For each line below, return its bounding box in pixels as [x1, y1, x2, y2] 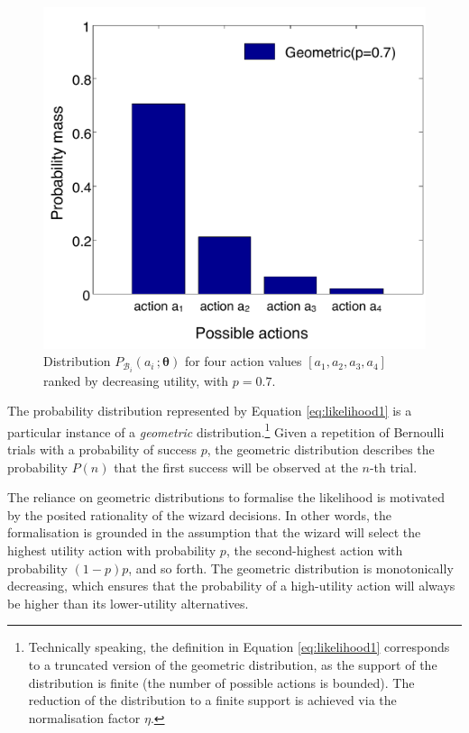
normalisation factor [28, 708, 141, 727]
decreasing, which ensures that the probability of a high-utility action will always [7, 576, 455, 595]
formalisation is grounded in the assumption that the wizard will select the [7, 523, 421, 542]
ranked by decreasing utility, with [43, 371, 229, 389]
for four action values [184, 352, 302, 371]
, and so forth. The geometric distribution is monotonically [128, 558, 454, 577]
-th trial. [369, 457, 418, 476]
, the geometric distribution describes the [207, 439, 435, 458]
